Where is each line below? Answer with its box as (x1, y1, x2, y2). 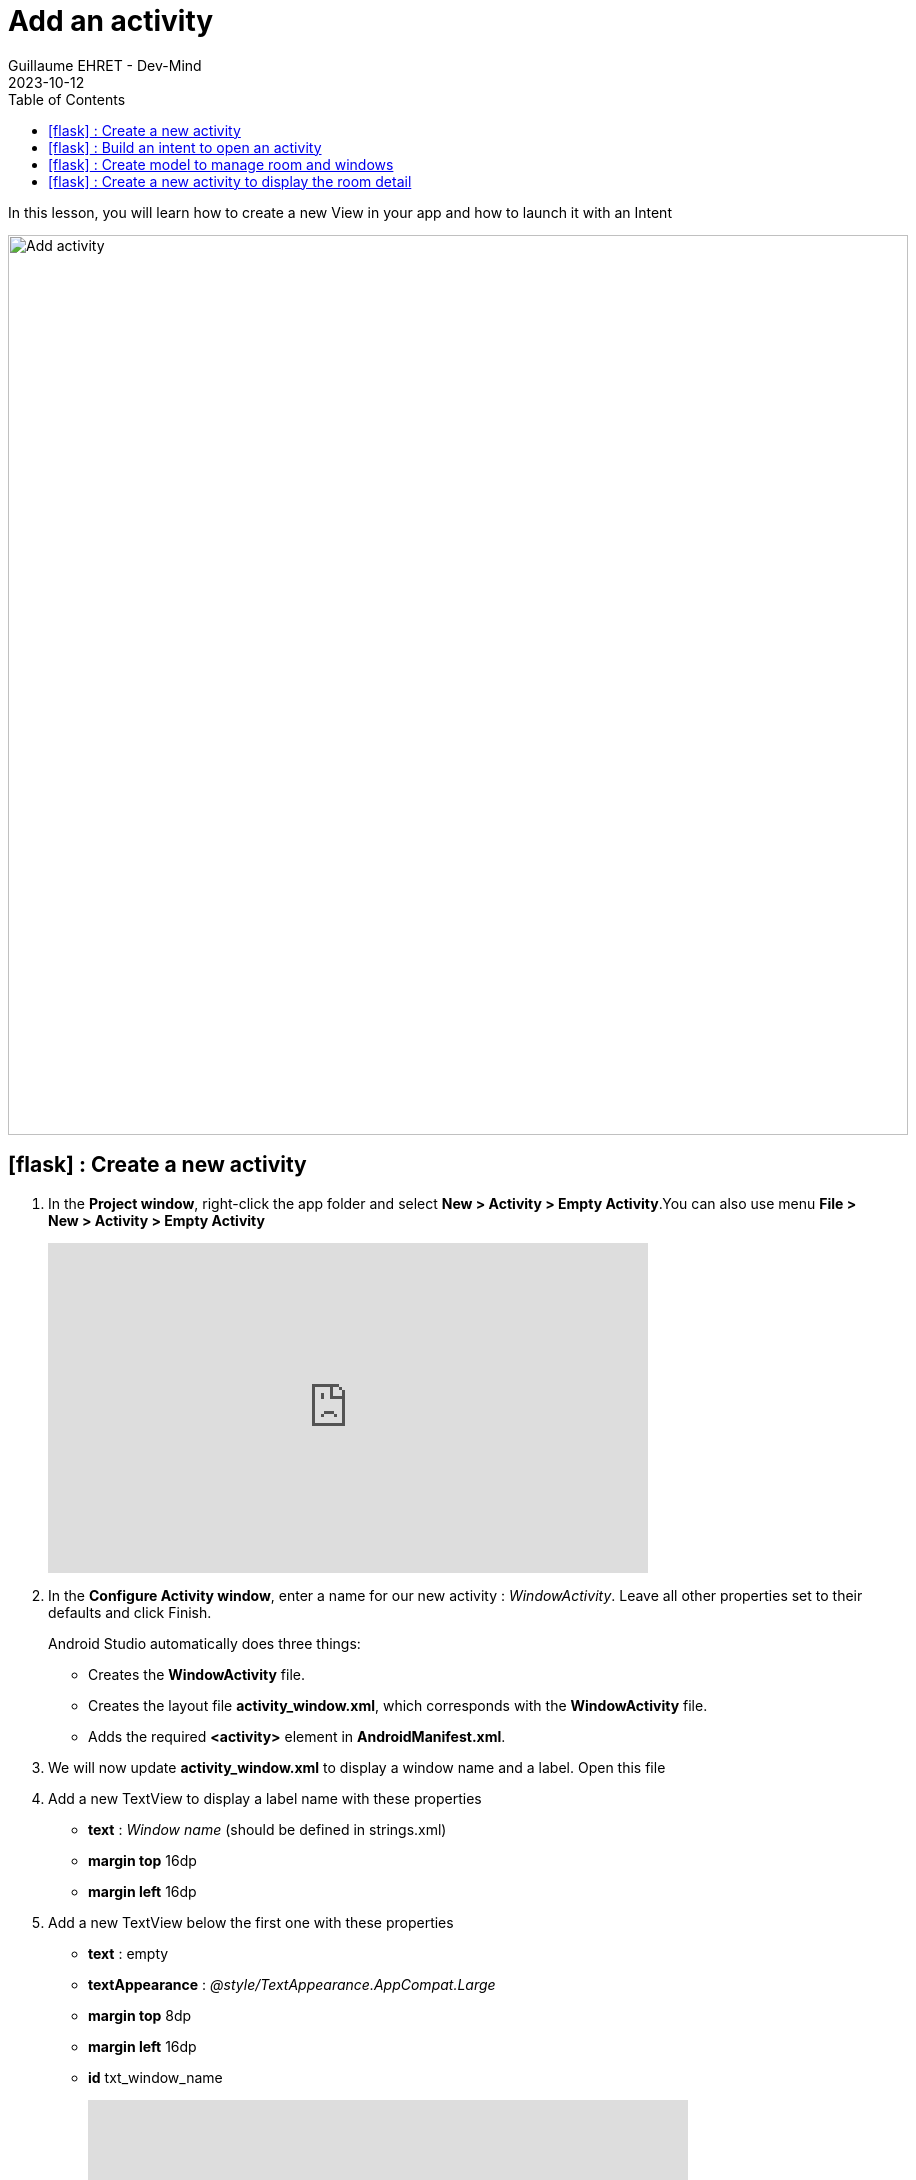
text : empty (88, 1944, 169, 1962)
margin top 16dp (88, 1851, 197, 1869)
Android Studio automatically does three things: (48, 1634, 361, 1652)
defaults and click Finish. (48, 1603, 212, 1621)
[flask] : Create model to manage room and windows (48, 155, 394, 173)
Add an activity (8, 4, 214, 38)
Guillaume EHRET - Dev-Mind (8, 56, 202, 74)
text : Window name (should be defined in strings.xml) (88, 1820, 447, 1838)
